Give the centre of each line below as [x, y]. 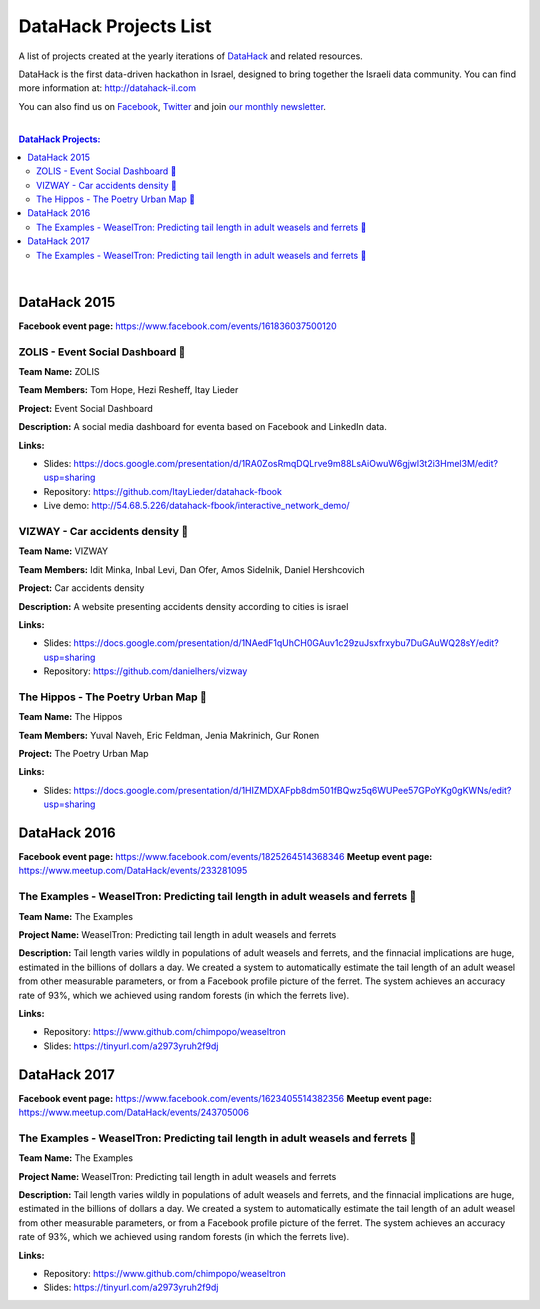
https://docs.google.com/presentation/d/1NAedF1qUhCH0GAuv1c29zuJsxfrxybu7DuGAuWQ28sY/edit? [286, 643]
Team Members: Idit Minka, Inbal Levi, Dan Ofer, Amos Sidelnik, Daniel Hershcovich [191, 569]
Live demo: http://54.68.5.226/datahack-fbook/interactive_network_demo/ [196, 506]
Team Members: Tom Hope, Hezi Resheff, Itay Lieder [128, 390]
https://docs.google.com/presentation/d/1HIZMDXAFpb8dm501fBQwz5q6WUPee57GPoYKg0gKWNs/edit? [292, 790]
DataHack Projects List [115, 26]
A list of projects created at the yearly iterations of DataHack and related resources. [191, 56]
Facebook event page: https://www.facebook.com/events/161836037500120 [177, 326]
